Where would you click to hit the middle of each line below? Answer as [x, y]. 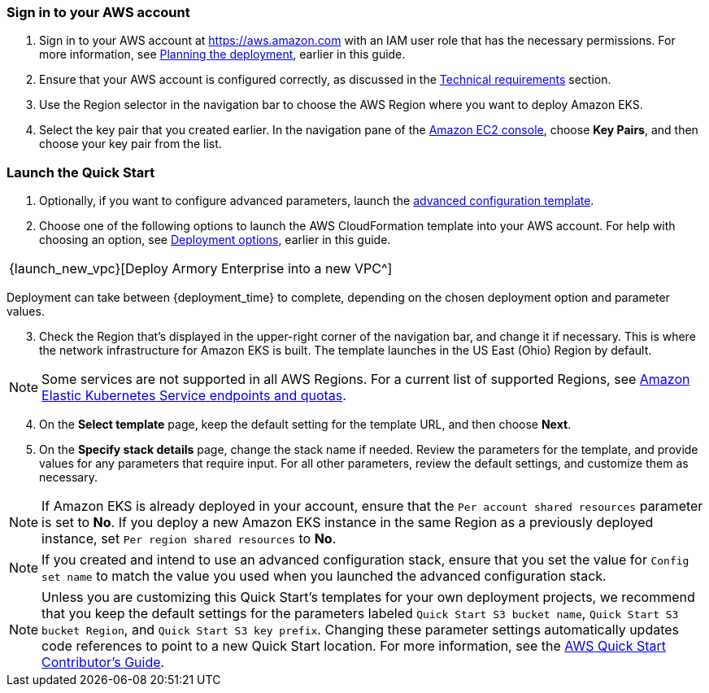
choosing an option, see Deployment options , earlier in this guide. [215, 240]
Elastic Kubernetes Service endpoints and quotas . [194, 396]
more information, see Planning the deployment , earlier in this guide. [222, 54]
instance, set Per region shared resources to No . [189, 539]
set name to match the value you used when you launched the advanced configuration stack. [324, 576]
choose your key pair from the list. [130, 144]
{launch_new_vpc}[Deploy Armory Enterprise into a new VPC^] [201, 269]
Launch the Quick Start [81, 172]
